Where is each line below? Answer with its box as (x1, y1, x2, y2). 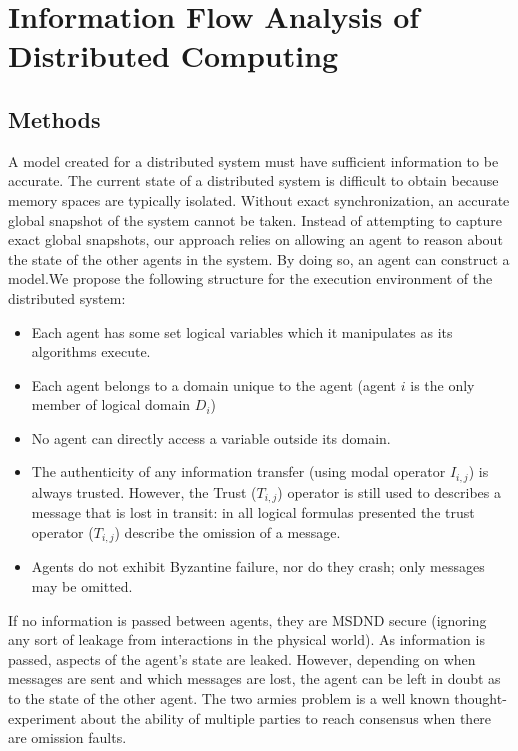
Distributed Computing (8, 35, 339, 76)
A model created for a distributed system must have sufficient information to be (8, 150, 499, 171)
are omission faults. (8, 727, 127, 748)
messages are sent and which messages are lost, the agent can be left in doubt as (8, 668, 501, 689)
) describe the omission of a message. (114, 521, 341, 542)
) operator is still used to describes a (277, 481, 502, 502)
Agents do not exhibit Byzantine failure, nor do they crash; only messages (31, 556, 485, 577)
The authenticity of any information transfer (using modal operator (31, 461, 446, 482)
